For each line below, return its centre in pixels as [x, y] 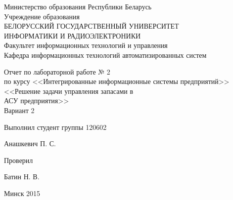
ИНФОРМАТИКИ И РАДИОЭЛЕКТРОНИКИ [72, 35]
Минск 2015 [22, 193]
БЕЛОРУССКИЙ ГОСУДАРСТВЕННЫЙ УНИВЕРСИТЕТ [92, 26]
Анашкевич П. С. [30, 143]
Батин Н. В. [22, 177]
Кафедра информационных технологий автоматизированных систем [105, 55]
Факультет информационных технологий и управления [86, 45]
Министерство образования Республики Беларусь [78, 6]
